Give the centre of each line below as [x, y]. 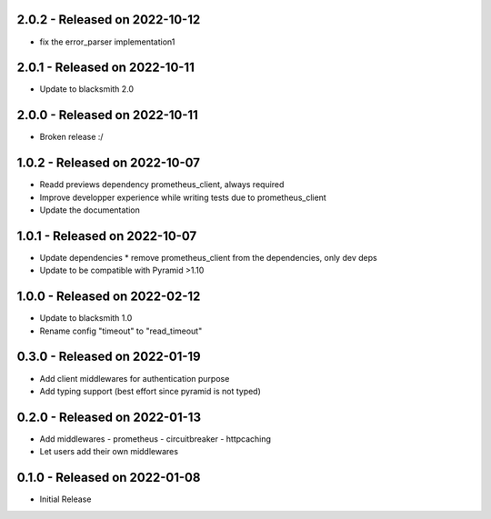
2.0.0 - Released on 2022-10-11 [108, 115]
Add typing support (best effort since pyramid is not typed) [150, 391]
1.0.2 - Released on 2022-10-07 [108, 163]
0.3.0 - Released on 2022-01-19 [109, 357]
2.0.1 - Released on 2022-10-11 [105, 68]
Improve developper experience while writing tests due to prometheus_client [183, 197]
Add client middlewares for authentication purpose [135, 378]
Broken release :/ [71, 137]
